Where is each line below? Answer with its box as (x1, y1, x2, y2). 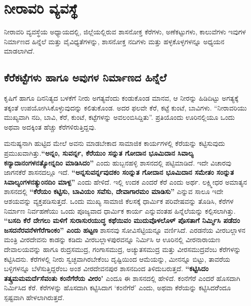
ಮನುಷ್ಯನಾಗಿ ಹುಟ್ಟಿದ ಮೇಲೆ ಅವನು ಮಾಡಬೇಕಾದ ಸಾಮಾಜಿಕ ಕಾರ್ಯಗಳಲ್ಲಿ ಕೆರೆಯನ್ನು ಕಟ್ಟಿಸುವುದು (4, 138, 225, 148)
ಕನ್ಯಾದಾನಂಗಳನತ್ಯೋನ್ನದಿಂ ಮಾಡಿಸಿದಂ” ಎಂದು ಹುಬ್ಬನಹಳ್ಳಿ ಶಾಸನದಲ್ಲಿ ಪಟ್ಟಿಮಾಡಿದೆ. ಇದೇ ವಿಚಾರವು (4, 157, 231, 167)
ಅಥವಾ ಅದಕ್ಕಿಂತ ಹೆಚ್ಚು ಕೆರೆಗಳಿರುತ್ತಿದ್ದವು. (4, 121, 96, 132)
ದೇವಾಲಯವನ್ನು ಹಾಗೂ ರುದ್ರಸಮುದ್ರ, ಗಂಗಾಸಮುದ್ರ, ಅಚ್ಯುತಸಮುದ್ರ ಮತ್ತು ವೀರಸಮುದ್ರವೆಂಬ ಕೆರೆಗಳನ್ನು (4, 244, 241, 254)
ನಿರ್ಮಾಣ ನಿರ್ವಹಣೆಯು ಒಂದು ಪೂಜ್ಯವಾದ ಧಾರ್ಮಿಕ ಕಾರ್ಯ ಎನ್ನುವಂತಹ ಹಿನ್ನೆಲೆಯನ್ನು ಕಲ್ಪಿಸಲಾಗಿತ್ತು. (4, 205, 236, 216)
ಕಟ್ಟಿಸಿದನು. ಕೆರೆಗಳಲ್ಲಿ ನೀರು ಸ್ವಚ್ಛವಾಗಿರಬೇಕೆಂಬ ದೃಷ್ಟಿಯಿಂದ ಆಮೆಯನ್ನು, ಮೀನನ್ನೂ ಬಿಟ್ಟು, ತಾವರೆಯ (4, 253, 230, 264)
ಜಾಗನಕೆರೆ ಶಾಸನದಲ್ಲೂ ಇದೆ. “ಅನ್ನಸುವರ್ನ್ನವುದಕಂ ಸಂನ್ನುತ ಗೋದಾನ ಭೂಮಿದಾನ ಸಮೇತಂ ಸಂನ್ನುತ (4, 167, 234, 177)
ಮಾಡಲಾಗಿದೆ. (4, 46, 35, 56)
